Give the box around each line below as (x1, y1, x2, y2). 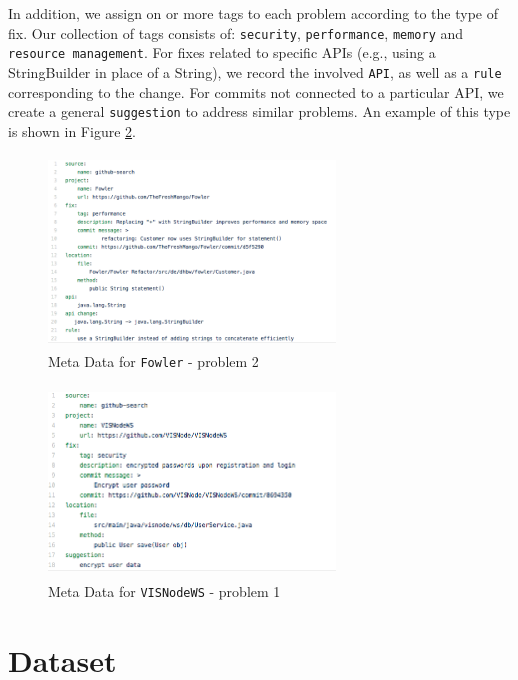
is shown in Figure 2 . (8, 120, 136, 141)
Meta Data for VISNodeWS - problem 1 (48, 581, 281, 602)
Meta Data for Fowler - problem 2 (48, 351, 259, 371)
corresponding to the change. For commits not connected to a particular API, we (8, 81, 504, 102)
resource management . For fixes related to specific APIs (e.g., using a (8, 42, 436, 63)
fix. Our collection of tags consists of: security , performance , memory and (8, 22, 464, 43)
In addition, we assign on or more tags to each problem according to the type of (8, 3, 498, 23)
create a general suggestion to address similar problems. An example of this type (8, 101, 511, 122)
